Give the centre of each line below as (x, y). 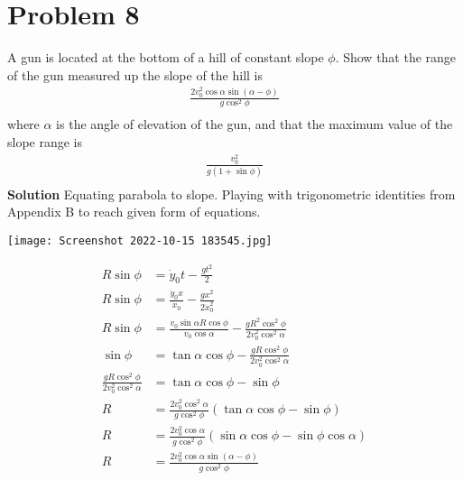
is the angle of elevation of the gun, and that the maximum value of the (255, 124)
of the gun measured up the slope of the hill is (135, 74)
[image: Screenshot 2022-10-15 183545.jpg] (140, 241)
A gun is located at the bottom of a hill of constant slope (166, 57)
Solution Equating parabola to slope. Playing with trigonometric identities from (231, 194)
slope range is (45, 142)
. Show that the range (396, 57)
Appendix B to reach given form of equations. (134, 212)
